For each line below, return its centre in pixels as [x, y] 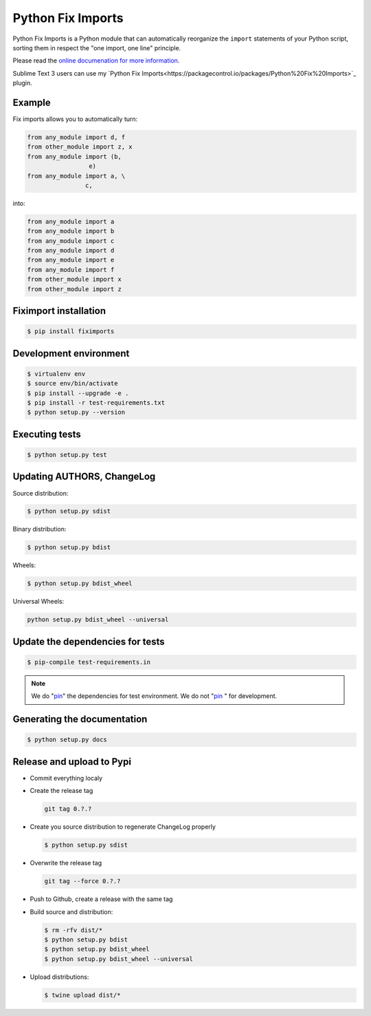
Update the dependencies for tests [89, 641]
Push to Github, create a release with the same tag [101, 899]
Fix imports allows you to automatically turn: [75, 119]
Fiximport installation [59, 311]
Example [32, 102]
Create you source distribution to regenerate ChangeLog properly [123, 827]
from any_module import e [71, 260]
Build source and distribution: [71, 911]
